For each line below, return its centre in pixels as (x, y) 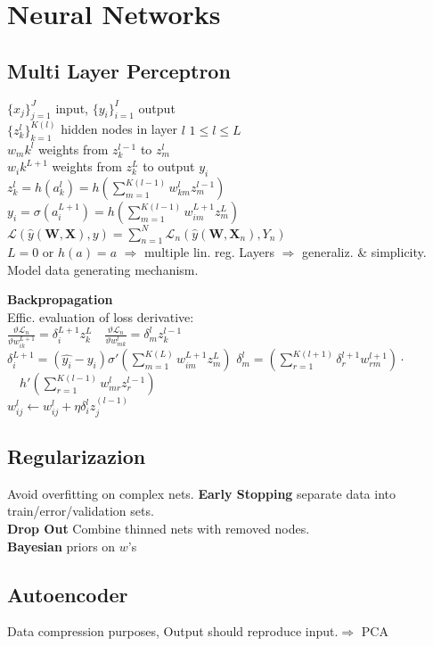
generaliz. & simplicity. (364, 252)
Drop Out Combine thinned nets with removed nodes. (159, 528)
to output (169, 166)
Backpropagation (60, 299)
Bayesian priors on (61, 546)
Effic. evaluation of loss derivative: (101, 317)
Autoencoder (68, 594)
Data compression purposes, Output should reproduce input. (173, 631)
